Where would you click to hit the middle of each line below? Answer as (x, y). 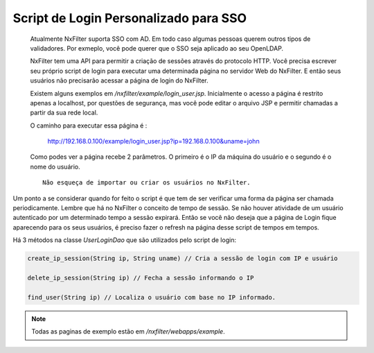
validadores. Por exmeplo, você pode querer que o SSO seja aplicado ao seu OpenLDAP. (157, 48)
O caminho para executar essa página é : (89, 126)
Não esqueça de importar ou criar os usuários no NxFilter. (146, 183)
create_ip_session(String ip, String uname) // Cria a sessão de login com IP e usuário (183, 259)
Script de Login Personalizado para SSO (130, 18)
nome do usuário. (55, 166)
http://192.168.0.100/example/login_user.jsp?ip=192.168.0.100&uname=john (153, 141)
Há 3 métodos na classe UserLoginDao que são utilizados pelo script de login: (125, 240)
